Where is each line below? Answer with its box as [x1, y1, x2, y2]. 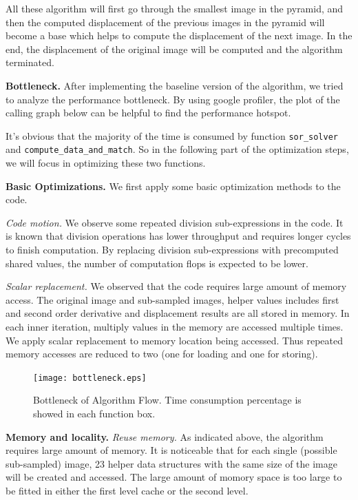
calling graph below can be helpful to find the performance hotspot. [6, 105, 291, 120]
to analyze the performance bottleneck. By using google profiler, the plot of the [6, 92, 340, 106]
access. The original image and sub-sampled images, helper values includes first [6, 292, 339, 306]
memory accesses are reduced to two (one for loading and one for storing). [6, 346, 318, 361]
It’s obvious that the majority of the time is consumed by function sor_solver [6, 128, 338, 143]
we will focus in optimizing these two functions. [6, 156, 206, 170]
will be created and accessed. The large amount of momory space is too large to [6, 470, 342, 484]
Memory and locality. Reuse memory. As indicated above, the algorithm [6, 429, 324, 444]
